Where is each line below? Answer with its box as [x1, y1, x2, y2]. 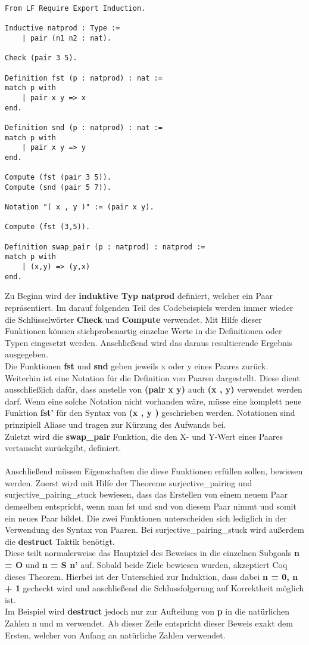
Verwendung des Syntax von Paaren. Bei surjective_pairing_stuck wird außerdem [5, 523, 304, 536]
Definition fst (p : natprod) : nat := [5, 73, 163, 82]
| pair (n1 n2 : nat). [21, 33, 111, 42]
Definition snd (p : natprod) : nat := [5, 123, 163, 132]
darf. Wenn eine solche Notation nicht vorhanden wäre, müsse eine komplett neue [5, 394, 302, 407]
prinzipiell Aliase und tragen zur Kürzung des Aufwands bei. [5, 418, 226, 430]
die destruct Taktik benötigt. [5, 535, 115, 547]
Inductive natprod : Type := [5, 24, 120, 33]
